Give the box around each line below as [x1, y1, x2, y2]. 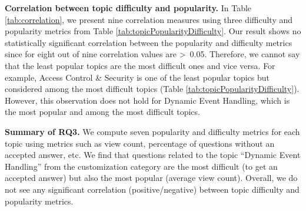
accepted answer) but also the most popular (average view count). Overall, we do [5, 172, 298, 184]
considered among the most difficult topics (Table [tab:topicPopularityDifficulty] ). [5, 83, 300, 95]
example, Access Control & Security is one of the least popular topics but [5, 71, 270, 83]
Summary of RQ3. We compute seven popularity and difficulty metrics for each [5, 125, 300, 137]
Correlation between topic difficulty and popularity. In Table [5, 2, 252, 14]
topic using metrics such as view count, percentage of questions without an [5, 137, 275, 149]
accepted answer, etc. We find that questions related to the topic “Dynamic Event [5, 149, 301, 161]
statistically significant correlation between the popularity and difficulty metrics [5, 36, 292, 48]
